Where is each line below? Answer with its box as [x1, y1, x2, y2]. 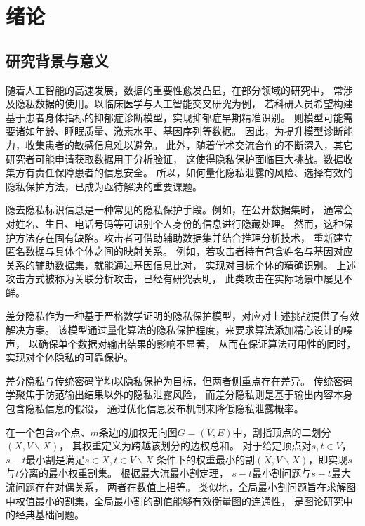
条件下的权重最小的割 [157, 452, 255, 466]
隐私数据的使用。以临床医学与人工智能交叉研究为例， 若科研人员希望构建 [15, 96, 353, 111]
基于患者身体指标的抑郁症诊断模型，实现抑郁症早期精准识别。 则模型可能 [6, 110, 343, 124]
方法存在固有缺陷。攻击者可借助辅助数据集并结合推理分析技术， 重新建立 [15, 230, 353, 244]
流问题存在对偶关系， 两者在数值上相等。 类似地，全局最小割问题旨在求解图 [6, 480, 357, 494]
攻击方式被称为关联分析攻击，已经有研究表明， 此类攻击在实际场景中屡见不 [6, 271, 353, 286]
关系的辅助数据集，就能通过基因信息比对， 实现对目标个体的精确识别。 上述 [6, 257, 357, 272]
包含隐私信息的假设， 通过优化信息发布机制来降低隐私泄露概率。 [6, 401, 304, 416]
